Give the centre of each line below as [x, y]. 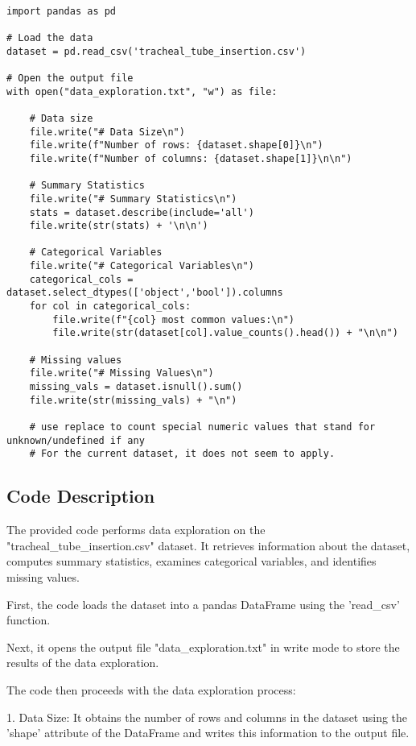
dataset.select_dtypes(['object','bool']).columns [145, 293]
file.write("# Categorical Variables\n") [142, 266]
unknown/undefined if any [76, 440]
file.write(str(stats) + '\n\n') [119, 226]
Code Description [81, 496]
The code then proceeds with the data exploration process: [151, 689]
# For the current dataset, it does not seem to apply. [182, 454]
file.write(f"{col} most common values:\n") [173, 319]
